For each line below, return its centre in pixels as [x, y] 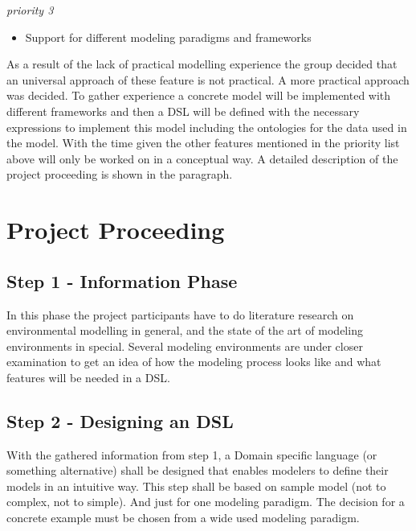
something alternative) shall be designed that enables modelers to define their [198, 470]
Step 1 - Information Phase [122, 280]
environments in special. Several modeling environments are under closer [185, 346]
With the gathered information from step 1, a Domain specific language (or [192, 454]
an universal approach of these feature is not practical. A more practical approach [208, 79]
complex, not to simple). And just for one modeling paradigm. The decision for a [206, 502]
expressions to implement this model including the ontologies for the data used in [207, 127]
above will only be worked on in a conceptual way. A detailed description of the [202, 158]
